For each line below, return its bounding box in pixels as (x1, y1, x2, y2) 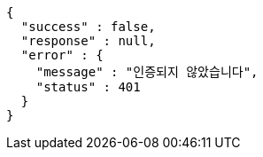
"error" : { (20, 48, 104, 62)
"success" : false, (20, 20, 156, 34)
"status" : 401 (35, 80, 141, 94)
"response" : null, (20, 34, 156, 48)
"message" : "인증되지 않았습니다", (35, 65, 259, 79)
